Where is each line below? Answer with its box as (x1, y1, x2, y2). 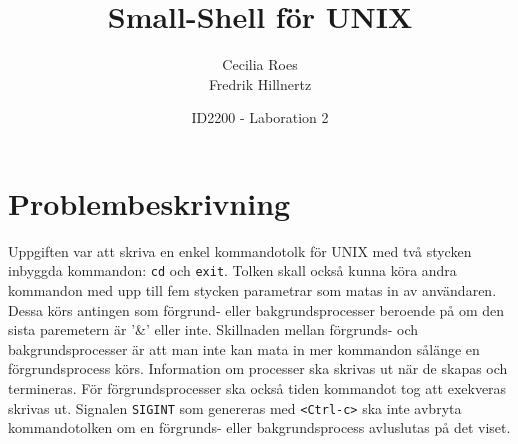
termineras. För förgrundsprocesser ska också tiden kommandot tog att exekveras (8, 378, 507, 399)
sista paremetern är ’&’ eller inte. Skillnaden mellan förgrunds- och (8, 319, 418, 340)
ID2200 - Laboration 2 (191, 107, 329, 128)
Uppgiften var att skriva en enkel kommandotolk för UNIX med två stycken (8, 240, 472, 261)
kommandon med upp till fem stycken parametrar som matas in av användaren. (8, 280, 497, 301)
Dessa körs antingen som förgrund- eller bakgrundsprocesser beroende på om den (8, 299, 505, 320)
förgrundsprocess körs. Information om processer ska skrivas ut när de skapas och (8, 358, 508, 379)
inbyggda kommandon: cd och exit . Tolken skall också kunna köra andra (8, 260, 457, 281)
